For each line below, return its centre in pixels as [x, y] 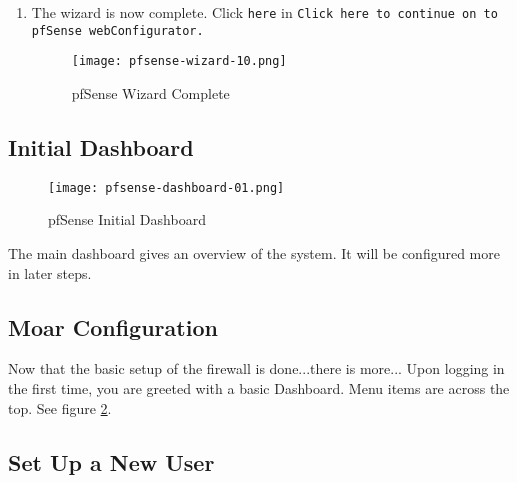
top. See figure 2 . [60, 407]
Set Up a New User [111, 461]
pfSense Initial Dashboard [127, 219]
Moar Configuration [113, 326]
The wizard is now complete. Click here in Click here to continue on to [264, 12]
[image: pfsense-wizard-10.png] [179, 61]
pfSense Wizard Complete [150, 92]
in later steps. [50, 272]
